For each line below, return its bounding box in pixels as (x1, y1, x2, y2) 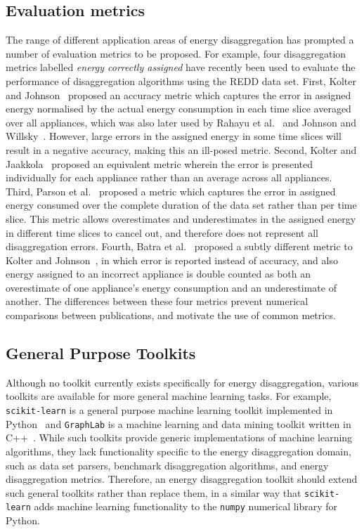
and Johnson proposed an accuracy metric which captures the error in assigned (6, 87, 351, 102)
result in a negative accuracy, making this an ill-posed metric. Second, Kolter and (6, 142, 357, 157)
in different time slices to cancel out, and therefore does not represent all (6, 225, 318, 240)
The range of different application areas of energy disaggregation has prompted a (6, 32, 354, 47)
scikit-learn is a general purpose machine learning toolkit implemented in (6, 403, 333, 417)
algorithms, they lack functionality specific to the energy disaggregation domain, (6, 443, 351, 458)
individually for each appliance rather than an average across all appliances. (6, 170, 332, 185)
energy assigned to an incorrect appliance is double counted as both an (6, 266, 311, 281)
